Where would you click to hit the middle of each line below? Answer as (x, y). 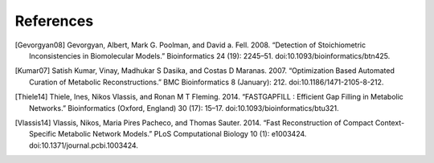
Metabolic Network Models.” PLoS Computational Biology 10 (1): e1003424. (182, 134)
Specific (43, 134)
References (54, 21)
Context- (390, 122)
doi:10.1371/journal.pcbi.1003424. (84, 145)
